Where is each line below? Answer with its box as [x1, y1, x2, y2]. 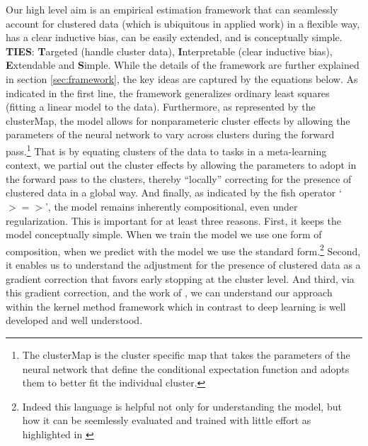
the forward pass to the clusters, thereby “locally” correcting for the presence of [6, 171, 352, 186]
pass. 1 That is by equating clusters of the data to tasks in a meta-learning [6, 141, 327, 158]
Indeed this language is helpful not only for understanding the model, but [22, 398, 342, 413]
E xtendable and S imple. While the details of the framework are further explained [6, 57, 360, 72]
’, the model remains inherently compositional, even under [45, 199, 298, 213]
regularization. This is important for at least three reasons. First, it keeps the [6, 213, 341, 228]
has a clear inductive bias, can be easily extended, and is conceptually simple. [6, 30, 343, 45]
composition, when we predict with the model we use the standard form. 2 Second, [6, 241, 361, 258]
